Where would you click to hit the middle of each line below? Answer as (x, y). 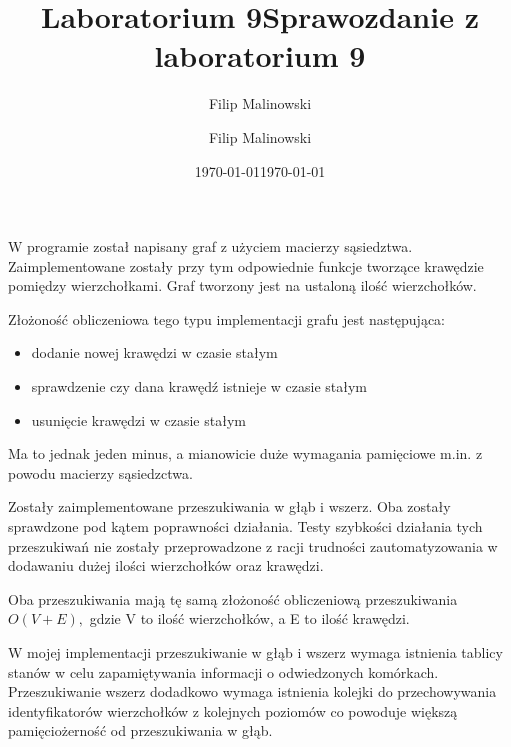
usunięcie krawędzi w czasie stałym (138, 419)
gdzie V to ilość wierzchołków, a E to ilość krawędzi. (249, 618)
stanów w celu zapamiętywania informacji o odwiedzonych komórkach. (223, 671)
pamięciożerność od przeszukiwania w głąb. (140, 730)
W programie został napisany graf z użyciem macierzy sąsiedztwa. (210, 246)
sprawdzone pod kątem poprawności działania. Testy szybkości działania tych (245, 526)
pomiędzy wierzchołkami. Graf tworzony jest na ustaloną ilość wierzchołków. (242, 285)
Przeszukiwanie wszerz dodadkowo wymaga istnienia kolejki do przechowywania (252, 691)
